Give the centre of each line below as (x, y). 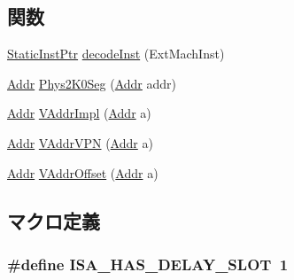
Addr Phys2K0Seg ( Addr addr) (92, 83)
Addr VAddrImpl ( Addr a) (79, 113)
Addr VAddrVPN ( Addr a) (80, 142)
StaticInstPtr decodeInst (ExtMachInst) (116, 54)
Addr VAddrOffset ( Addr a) (83, 172)
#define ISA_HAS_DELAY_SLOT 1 (148, 264)
